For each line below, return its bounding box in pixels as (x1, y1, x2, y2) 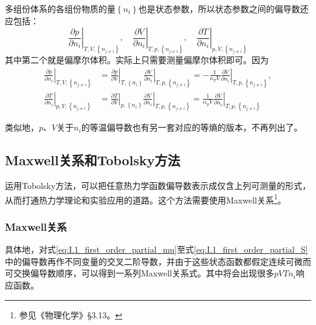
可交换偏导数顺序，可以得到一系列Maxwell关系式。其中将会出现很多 (5, 267, 274, 279)
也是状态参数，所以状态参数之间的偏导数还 (138, 2, 309, 15)
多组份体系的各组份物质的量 (5, 2, 115, 15)
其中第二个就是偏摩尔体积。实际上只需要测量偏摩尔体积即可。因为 (5, 53, 269, 66)
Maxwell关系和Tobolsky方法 (5, 151, 180, 169)
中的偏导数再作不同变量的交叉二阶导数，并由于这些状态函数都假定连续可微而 (5, 255, 311, 267)
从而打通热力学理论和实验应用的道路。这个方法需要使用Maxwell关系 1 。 (5, 191, 286, 206)
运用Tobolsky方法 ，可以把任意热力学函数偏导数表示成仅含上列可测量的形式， (5, 179, 311, 192)
